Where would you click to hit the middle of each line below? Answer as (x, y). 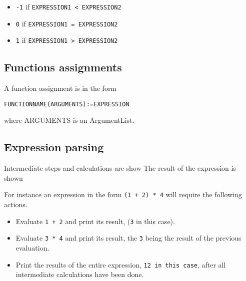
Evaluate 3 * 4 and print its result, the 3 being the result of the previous (128, 238)
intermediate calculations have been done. (80, 274)
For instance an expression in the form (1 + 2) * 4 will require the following (123, 194)
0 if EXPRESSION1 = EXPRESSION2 (67, 23)
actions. (16, 204)
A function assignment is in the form (60, 88)
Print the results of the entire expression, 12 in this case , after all (121, 264)
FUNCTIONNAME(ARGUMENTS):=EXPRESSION (67, 104)
